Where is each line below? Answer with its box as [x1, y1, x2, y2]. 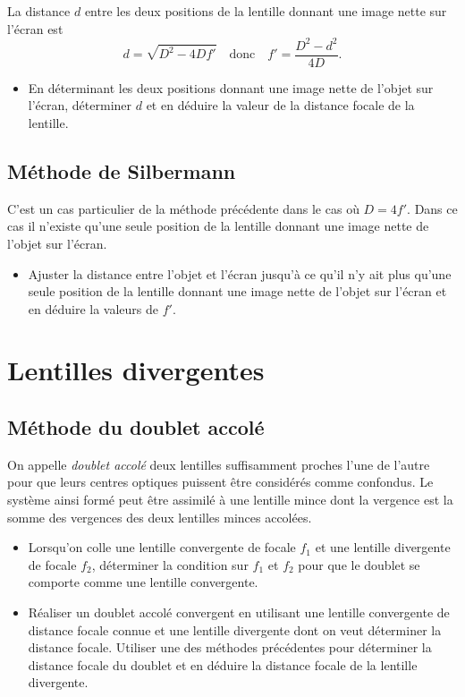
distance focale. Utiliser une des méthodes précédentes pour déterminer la [28, 638, 432, 657]
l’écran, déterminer [28, 96, 132, 115]
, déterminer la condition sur [91, 555, 249, 574]
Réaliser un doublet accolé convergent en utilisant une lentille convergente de [28, 603, 450, 622]
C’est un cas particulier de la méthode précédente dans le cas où [7, 199, 359, 217]
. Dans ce [407, 199, 458, 217]
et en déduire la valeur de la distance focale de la [146, 96, 415, 115]
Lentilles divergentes [7, 352, 265, 388]
